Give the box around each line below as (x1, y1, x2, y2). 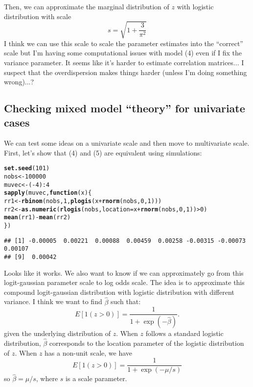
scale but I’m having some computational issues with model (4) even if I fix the (4, 48, 242, 58)
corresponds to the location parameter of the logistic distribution (49, 338, 244, 348)
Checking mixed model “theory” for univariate (4, 101, 245, 116)
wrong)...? (4, 77, 34, 87)
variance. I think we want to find (4, 296, 102, 307)
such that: (110, 296, 141, 307)
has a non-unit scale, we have (45, 347, 133, 358)
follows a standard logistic (145, 328, 224, 338)
